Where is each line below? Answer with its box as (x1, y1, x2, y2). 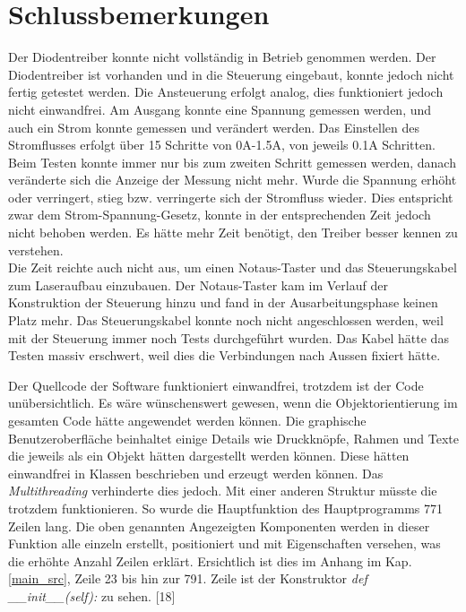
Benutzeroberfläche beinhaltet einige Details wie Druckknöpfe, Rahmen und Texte (8, 428, 460, 447)
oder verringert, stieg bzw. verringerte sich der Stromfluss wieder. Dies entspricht (8, 187, 453, 206)
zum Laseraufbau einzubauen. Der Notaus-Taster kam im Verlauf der (8, 275, 388, 294)
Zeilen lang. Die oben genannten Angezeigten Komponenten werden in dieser (8, 516, 430, 535)
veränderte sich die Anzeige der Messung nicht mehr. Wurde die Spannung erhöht (8, 170, 457, 189)
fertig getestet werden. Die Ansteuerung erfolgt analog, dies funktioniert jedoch (8, 82, 444, 101)
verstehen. (8, 240, 64, 259)
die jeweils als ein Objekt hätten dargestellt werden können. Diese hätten (8, 446, 410, 465)
